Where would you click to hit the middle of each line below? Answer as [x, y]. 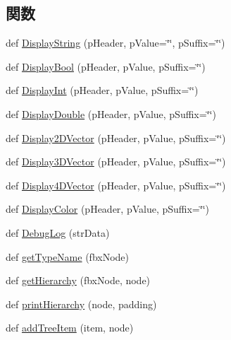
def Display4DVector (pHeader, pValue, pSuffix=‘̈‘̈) [116, 185]
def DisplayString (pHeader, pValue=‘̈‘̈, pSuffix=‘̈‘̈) [115, 43]
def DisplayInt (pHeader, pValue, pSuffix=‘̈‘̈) [102, 90]
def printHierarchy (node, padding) [81, 304]
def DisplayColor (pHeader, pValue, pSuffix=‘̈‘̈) [107, 209]
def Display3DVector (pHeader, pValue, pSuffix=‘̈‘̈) [116, 162]
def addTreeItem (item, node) [70, 328]
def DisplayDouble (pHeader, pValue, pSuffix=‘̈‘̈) [111, 113]
